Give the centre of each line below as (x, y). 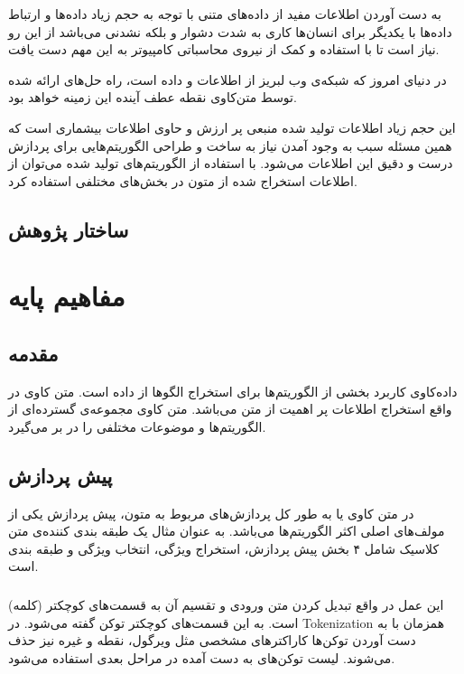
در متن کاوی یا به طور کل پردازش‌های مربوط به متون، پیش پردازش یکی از (211, 513)
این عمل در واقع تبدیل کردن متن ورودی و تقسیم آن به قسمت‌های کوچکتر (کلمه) (226, 604)
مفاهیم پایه (67, 296)
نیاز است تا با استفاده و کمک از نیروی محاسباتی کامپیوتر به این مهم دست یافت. (224, 49)
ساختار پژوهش (69, 229)
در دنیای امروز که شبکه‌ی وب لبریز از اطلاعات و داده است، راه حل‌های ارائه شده (227, 79)
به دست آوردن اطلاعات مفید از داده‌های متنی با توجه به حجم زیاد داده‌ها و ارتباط (225, 14)
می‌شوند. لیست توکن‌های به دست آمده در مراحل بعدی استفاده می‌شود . (202, 657)
